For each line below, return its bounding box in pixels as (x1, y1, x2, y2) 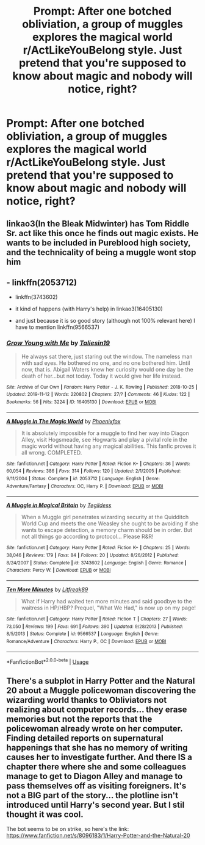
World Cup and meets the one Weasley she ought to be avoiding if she (21, 520, 199, 527)
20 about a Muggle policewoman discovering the (6, 685, 196, 696)
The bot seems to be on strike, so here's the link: (6, 825, 129, 832)
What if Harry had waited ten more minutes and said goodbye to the (21, 597, 192, 605)
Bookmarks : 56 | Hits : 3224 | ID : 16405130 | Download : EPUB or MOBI (6, 399, 157, 405)
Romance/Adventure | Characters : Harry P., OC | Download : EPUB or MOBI (6, 638, 167, 644)
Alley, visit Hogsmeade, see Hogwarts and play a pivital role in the (21, 436, 187, 443)
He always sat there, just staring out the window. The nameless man (21, 353, 193, 360)
